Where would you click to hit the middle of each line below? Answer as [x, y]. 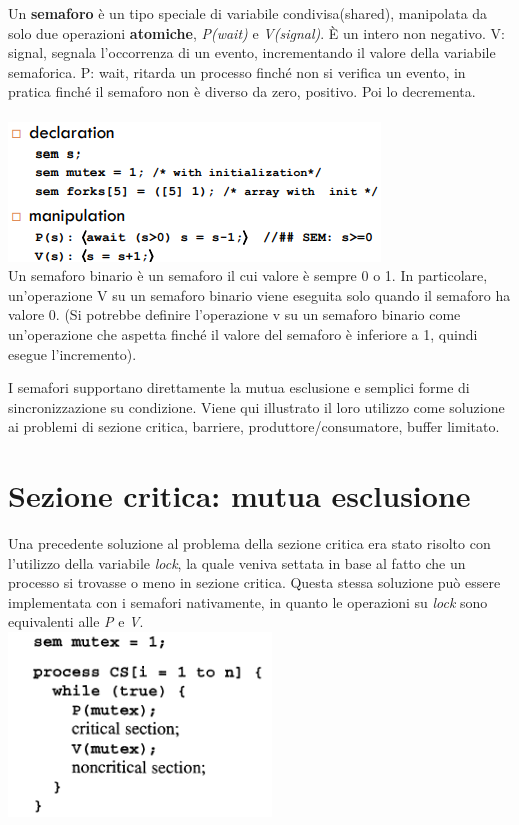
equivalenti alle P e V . [76, 621]
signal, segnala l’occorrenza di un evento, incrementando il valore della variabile [252, 52]
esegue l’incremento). [72, 353]
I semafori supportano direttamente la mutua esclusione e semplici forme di [239, 387]
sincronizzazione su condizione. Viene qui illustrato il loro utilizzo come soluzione [256, 406]
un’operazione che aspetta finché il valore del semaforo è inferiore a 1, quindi [243, 333]
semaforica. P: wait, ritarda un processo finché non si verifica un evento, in [237, 71]
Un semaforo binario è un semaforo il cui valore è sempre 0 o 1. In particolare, [248, 275]
